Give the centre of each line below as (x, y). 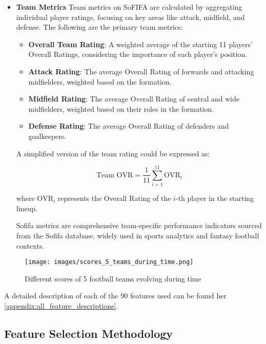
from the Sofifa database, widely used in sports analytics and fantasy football (138, 236)
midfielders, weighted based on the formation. (100, 81)
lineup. (27, 208)
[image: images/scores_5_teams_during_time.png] (109, 262)
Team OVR (115, 175)
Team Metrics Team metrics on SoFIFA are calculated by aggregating (129, 7)
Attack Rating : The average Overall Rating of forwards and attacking (141, 71)
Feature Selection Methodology (89, 333)
